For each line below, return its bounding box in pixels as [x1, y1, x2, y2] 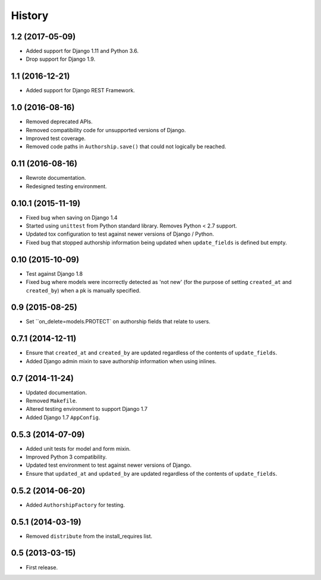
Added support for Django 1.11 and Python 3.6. [26, 48, 139, 55]
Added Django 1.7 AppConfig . [26, 414, 100, 421]
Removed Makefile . [26, 397, 77, 404]
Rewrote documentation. [26, 174, 86, 182]
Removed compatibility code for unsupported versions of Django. [26, 126, 186, 133]
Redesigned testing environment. [26, 182, 107, 190]
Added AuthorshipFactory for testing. [26, 501, 125, 509]
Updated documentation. [26, 389, 87, 396]
